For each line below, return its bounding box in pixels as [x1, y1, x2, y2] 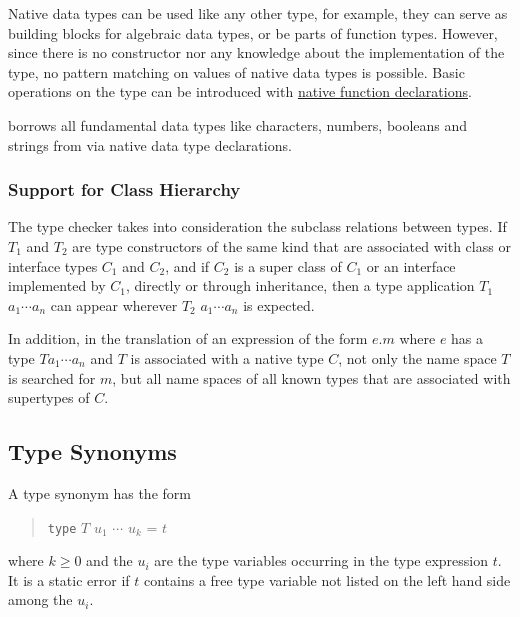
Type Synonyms [8, 436, 177, 467]
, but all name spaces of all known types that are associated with [112, 367, 511, 388]
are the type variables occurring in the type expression [154, 550, 488, 571]
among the [8, 589, 73, 610]
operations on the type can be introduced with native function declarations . [8, 81, 472, 102]
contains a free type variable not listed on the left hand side [143, 569, 511, 590]
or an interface [366, 255, 456, 276]
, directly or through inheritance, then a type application [125, 275, 475, 296]
